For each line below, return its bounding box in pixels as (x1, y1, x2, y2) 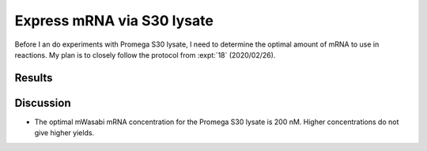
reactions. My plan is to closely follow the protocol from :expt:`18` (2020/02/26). (14, 50, 276, 59)
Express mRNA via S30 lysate (14, 12, 213, 29)
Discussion (14, 96, 71, 110)
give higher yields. (34, 128, 95, 138)
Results (14, 71, 53, 85)
